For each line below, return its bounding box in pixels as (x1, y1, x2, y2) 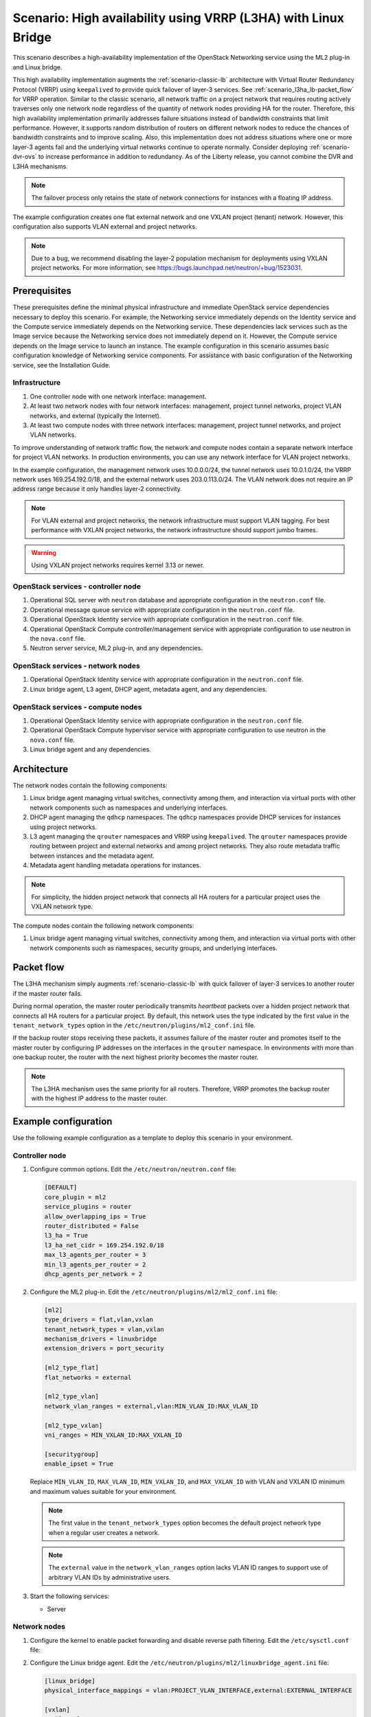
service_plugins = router (44, 1203, 132, 1211)
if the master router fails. (12, 989, 82, 997)
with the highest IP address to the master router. (31, 1094, 168, 1102)
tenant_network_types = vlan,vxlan (44, 1326, 164, 1333)
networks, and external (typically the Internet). (30, 411, 161, 420)
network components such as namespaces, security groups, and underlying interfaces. (30, 944, 278, 952)
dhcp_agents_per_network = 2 (44, 1270, 143, 1277)
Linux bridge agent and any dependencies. (30, 745, 151, 753)
